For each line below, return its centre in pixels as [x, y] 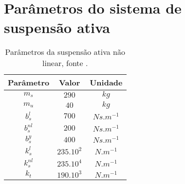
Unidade [106, 82]
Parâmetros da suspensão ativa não [65, 51]
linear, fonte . [65, 63]
